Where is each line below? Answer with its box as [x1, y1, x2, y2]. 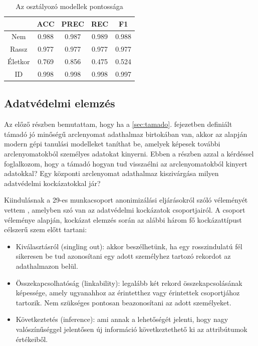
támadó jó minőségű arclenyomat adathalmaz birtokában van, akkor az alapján [4, 128, 247, 139]
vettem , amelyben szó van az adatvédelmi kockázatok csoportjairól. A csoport [4, 205, 245, 215]
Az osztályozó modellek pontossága [16, 1, 123, 11]
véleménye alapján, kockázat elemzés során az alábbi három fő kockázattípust [4, 214, 242, 225]
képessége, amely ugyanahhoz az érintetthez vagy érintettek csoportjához [16, 287, 240, 298]
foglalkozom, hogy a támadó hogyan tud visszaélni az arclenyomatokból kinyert [4, 158, 247, 168]
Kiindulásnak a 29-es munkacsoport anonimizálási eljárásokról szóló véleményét [4, 195, 248, 205]
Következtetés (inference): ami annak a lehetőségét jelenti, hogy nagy [16, 314, 228, 324]
